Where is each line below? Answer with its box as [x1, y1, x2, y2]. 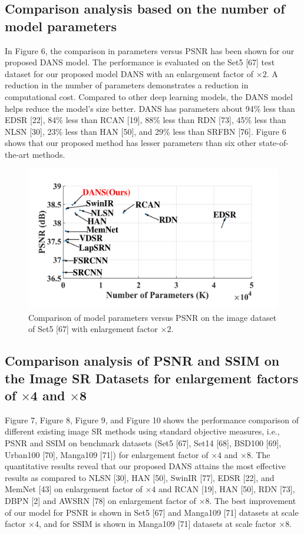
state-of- [259, 137, 289, 149]
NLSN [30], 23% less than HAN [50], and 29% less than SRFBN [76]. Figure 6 [5, 125, 286, 137]
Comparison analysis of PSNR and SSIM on [5, 351, 280, 370]
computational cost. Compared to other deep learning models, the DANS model [5, 90, 293, 102]
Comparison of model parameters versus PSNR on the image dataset [28, 311, 277, 323]
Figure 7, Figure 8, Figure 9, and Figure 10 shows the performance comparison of [5, 413, 299, 426]
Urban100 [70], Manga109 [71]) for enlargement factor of [5, 448, 209, 460]
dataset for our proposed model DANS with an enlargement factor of [5, 67, 254, 79]
